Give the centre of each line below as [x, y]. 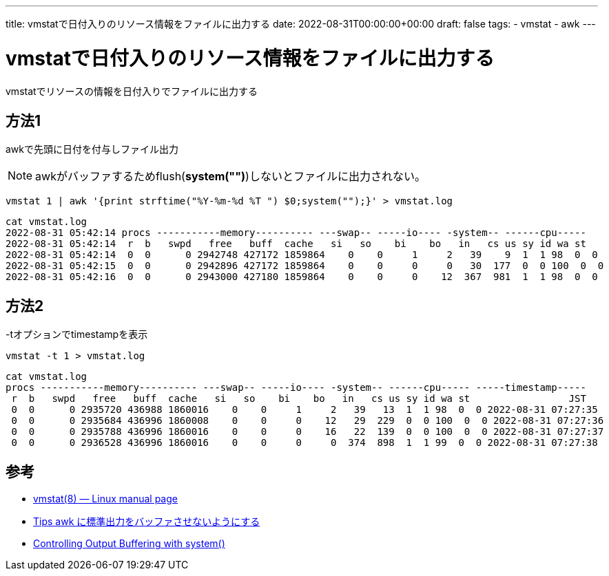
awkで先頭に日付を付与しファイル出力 [92, 149]
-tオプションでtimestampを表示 [77, 334]
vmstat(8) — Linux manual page [105, 499]
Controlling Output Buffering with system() [129, 544]
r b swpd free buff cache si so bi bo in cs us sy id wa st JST [299, 399]
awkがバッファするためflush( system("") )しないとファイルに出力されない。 [230, 177]
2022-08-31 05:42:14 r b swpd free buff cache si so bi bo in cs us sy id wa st [296, 244]
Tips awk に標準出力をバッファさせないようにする [147, 522]
